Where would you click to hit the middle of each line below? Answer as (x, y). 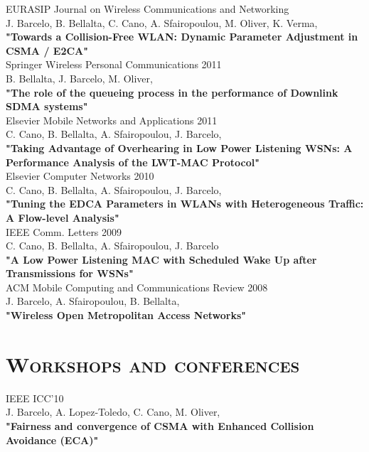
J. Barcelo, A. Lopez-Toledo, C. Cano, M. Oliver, (113, 412)
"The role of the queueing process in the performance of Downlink (172, 92)
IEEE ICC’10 (35, 398)
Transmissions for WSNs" (70, 273)
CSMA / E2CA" (47, 50)
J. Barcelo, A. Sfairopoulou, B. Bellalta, (93, 301)
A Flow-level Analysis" (63, 217)
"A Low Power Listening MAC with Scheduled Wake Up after (161, 259)
